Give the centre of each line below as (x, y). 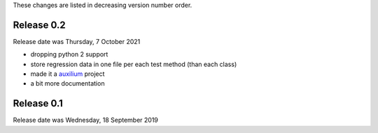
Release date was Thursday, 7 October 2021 (77, 41)
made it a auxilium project (68, 74)
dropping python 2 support (69, 54)
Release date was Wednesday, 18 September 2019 (86, 120)
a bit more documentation (68, 84)
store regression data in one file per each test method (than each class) (134, 64)
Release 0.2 (39, 25)
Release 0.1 (38, 103)
